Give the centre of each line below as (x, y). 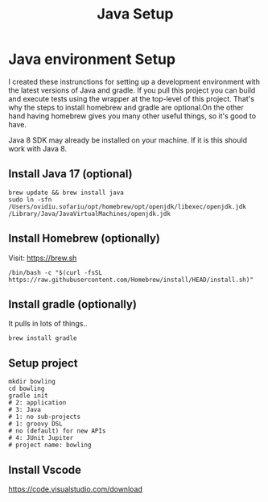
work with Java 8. (37, 148)
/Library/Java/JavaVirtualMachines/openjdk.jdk (90, 214)
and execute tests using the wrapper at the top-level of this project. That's (132, 98)
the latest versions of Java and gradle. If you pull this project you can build (132, 90)
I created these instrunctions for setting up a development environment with (134, 81)
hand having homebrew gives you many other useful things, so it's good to (132, 116)
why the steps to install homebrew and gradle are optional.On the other (126, 107)
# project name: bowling (50, 445)
